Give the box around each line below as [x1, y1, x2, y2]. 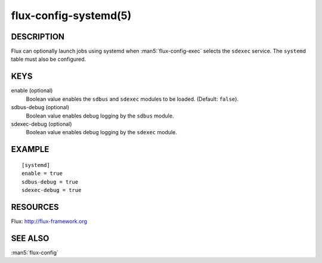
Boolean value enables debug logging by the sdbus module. [26, 112, 174, 119]
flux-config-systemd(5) [11, 9, 132, 22]
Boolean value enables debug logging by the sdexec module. [26, 129, 177, 136]
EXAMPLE [11, 144, 49, 154]
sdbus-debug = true [21, 178, 79, 185]
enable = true [21, 170, 63, 177]
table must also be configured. [11, 55, 86, 63]
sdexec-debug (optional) [11, 120, 72, 128]
